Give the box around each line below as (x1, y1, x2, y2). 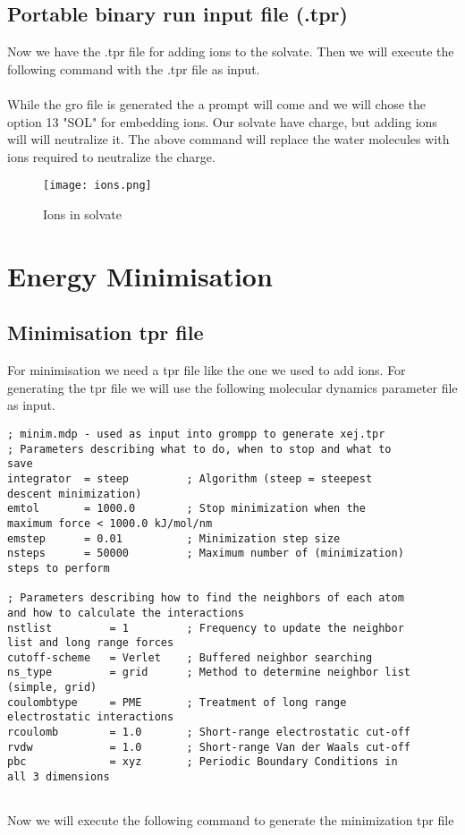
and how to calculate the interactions (7, 606, 244, 619)
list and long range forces (7, 636, 174, 650)
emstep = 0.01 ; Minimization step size (7, 532, 341, 545)
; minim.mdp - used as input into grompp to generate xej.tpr (7, 427, 385, 440)
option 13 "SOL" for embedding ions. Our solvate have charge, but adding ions (7, 112, 437, 131)
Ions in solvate (43, 205, 123, 224)
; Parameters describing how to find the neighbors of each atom (7, 592, 404, 605)
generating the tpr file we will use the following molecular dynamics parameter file (7, 378, 458, 396)
